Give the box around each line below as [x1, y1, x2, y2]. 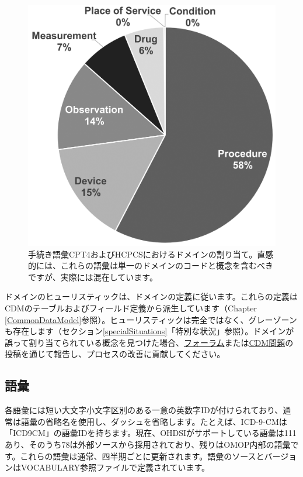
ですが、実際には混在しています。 [28, 270, 158, 283]
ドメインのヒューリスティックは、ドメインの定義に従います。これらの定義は [5, 290, 298, 303]
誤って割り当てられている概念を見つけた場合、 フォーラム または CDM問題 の [5, 336, 294, 348]
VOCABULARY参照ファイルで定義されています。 [20, 461, 210, 473]
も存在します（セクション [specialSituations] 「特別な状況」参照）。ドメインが [5, 325, 294, 337]
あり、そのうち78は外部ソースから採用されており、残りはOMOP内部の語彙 [5, 438, 291, 450]
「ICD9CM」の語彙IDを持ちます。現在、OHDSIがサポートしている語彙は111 [5, 427, 297, 439]
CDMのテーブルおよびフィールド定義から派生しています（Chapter [5, 301, 257, 314]
